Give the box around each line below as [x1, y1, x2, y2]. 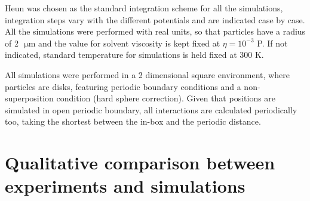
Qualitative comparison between [5, 150, 275, 175]
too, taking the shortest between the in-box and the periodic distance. [5, 115, 261, 128]
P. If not [257, 36, 288, 49]
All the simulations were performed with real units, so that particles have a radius [5, 25, 306, 38]
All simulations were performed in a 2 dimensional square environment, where [5, 68, 290, 81]
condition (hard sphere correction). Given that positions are [56, 92, 276, 104]
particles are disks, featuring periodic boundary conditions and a [5, 80, 241, 92]
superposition [5, 92, 54, 104]
